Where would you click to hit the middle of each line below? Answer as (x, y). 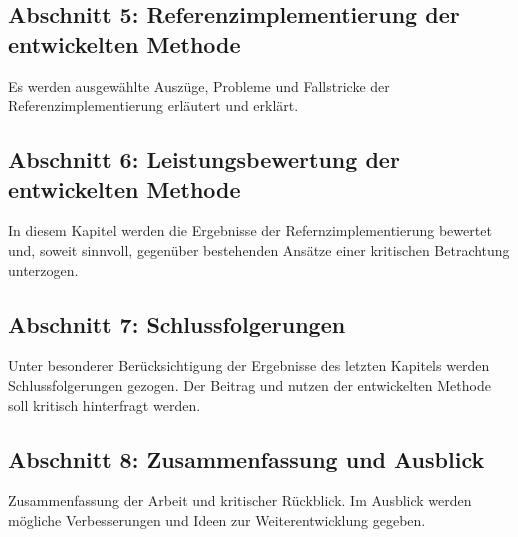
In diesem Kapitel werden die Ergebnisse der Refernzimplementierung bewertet (250, 230)
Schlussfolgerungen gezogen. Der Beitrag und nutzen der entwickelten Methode (249, 384)
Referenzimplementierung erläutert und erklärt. (153, 105)
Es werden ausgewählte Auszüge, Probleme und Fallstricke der (199, 85)
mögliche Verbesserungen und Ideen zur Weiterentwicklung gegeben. (217, 519)
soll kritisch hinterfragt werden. (104, 404)
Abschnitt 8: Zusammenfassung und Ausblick (246, 458)
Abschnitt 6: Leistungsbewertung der (204, 159)
